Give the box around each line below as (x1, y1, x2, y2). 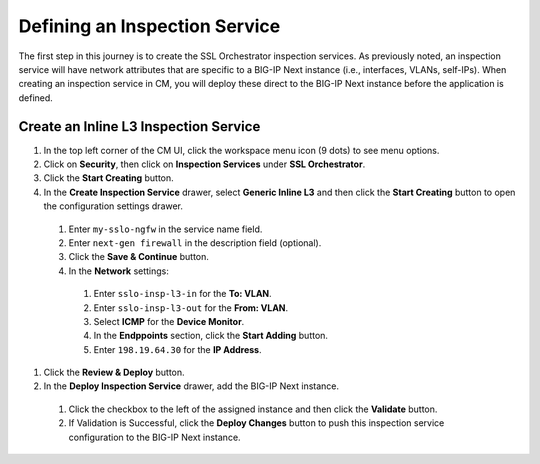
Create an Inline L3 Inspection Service (18, 118, 261, 135)
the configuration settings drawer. (43, 200, 184, 212)
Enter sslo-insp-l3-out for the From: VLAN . (93, 301, 289, 314)
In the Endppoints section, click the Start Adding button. (93, 330, 329, 342)
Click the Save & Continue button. (68, 251, 210, 263)
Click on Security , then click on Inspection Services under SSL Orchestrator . (43, 158, 366, 170)
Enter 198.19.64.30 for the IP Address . (93, 343, 262, 355)
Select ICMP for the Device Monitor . (93, 315, 245, 327)
